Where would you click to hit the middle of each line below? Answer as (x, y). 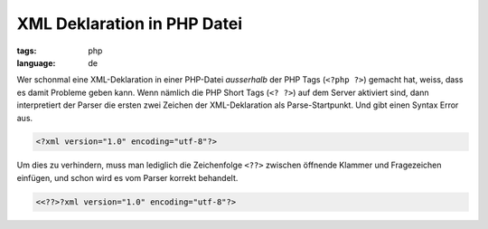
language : (36, 62)
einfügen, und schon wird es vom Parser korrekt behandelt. (127, 177)
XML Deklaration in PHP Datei (130, 24)
